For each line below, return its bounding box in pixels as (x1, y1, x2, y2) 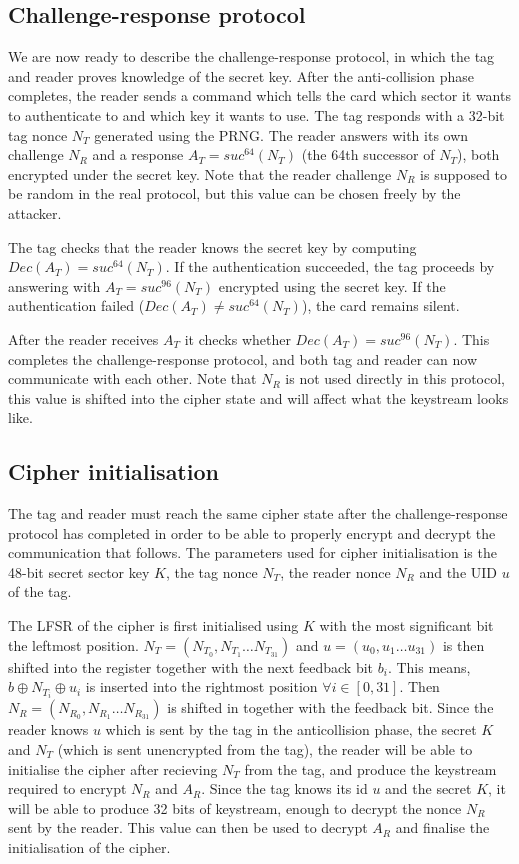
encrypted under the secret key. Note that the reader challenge (8, 163, 392, 184)
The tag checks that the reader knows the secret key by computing (8, 236, 417, 257)
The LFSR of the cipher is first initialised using (8, 615, 299, 636)
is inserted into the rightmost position (85, 676, 318, 697)
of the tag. (8, 581, 72, 602)
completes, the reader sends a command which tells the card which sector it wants (8, 85, 511, 106)
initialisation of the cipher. (8, 836, 171, 857)
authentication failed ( (8, 295, 145, 316)
